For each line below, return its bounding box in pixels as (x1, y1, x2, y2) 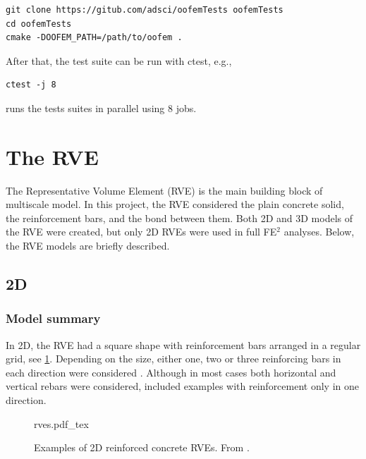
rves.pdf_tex (34, 416, 89, 431)
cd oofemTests (6, 18, 72, 29)
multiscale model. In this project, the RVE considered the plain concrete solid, (6, 197, 344, 212)
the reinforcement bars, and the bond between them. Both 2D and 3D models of (6, 210, 353, 225)
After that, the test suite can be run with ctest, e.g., (6, 53, 232, 68)
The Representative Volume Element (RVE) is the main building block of (6, 183, 323, 197)
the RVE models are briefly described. (6, 238, 170, 253)
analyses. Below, (283, 224, 355, 239)
